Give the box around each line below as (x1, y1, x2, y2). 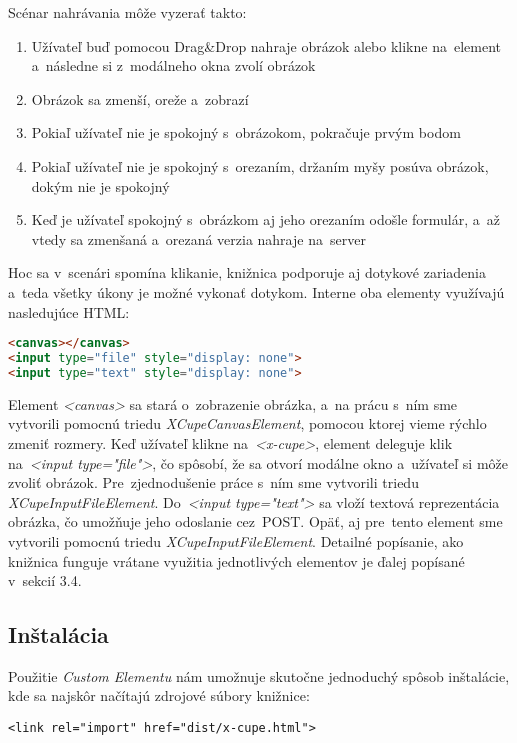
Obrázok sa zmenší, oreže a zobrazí (31, 88, 249, 109)
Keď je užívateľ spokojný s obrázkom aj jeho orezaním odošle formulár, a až (31, 209, 501, 230)
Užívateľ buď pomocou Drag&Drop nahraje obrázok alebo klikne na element (31, 35, 501, 56)
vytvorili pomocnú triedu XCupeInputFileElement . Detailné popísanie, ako (8, 530, 464, 551)
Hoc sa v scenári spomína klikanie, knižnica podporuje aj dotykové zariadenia (8, 262, 486, 283)
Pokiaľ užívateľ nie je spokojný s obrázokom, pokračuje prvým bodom (31, 122, 461, 143)
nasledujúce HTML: (8, 301, 130, 322)
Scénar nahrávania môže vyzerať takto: (8, 2, 247, 22)
